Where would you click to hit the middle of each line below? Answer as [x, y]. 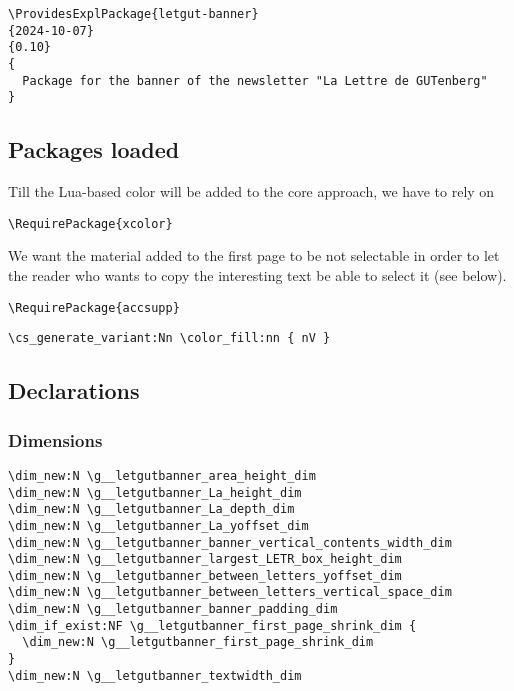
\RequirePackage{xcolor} [90, 223]
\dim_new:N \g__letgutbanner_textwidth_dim [155, 675]
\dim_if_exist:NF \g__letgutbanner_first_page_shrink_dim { [212, 625]
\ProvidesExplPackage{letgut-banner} [133, 14]
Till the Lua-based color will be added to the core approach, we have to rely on [251, 191]
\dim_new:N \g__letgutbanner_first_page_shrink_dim [198, 642]
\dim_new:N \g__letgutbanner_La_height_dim [155, 492]
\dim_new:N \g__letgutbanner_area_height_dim [162, 475]
